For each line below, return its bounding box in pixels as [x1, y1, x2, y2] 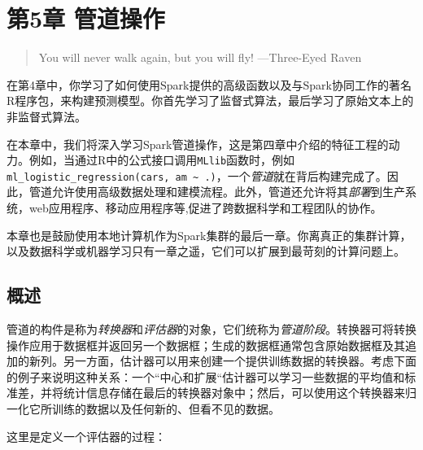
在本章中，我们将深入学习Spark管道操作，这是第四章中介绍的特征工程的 [7, 135, 389, 152]
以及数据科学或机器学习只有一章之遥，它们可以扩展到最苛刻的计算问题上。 [7, 242, 405, 260]
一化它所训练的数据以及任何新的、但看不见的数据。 [7, 400, 280, 417]
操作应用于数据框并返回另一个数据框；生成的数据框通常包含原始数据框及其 [7, 336, 405, 353]
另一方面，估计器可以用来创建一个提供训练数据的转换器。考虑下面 [63, 352, 416, 369]
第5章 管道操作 [7, 2, 165, 35]
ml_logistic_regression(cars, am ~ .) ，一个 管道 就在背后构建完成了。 [7, 167, 387, 184]
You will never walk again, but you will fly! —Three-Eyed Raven [38, 49, 362, 66]
